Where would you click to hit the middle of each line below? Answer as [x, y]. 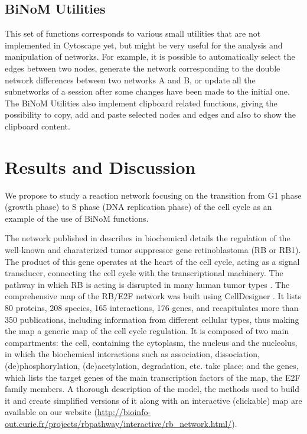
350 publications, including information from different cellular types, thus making [152, 319]
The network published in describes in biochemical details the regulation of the [148, 238]
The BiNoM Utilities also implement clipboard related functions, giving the [141, 103]
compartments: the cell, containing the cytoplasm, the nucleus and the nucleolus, [151, 342]
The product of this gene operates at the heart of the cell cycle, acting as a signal [152, 261]
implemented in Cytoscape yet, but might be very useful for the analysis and [144, 45]
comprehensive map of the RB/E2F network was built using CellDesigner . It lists [153, 296]
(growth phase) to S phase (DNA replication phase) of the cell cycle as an [138, 207]
